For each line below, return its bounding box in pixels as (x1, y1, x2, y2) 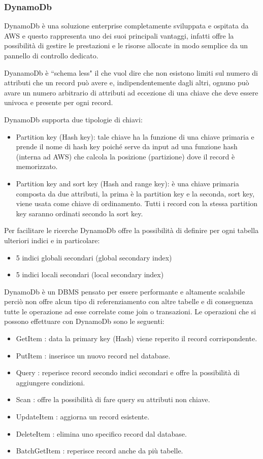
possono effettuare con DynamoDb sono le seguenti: (4, 316, 165, 326)
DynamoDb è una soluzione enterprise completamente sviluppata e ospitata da (4, 20, 249, 31)
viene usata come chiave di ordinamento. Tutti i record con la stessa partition (16, 198, 258, 209)
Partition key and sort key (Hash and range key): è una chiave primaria (16, 178, 239, 188)
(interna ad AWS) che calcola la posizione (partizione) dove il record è (16, 151, 235, 161)
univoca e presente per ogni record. (4, 97, 113, 108)
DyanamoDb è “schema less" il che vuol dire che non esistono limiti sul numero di (4, 67, 258, 78)
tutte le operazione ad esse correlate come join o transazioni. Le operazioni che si (4, 306, 256, 316)
